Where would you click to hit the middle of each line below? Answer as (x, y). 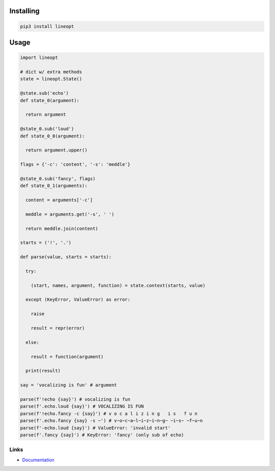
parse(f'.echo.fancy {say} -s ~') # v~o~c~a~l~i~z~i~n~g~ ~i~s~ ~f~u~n (112, 421)
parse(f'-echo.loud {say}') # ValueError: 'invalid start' (95, 428)
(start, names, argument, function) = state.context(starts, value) (118, 285)
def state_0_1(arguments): (54, 186)
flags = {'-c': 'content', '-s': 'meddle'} (75, 165)
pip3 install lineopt (47, 26)
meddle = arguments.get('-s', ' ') (70, 214)
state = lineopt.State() (51, 79)
